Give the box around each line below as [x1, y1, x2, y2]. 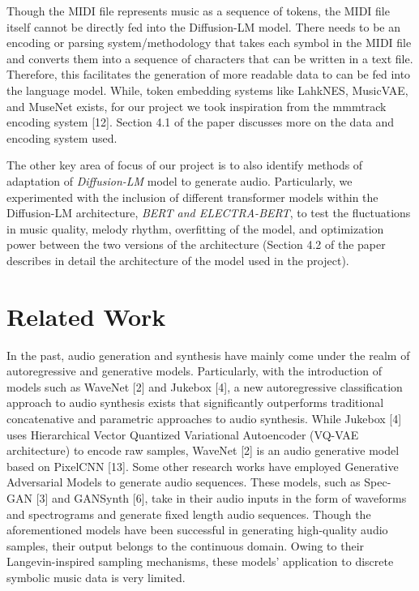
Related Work [6, 299, 166, 332]
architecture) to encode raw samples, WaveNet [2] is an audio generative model [6, 442, 400, 459]
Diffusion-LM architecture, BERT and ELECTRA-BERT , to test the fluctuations [6, 204, 411, 221]
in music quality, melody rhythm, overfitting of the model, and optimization [6, 220, 384, 237]
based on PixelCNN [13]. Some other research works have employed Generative [6, 457, 399, 474]
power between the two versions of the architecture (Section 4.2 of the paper [6, 236, 386, 253]
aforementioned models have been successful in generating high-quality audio [6, 521, 388, 538]
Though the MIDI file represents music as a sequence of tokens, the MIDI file [6, 2, 390, 19]
